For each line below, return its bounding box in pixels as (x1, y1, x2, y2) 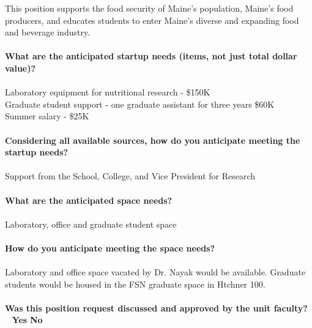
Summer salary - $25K (5, 110, 89, 122)
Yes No (12, 313, 43, 326)
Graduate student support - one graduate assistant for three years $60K (5, 97, 275, 110)
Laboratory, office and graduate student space (5, 217, 177, 230)
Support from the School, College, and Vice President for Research (5, 170, 256, 182)
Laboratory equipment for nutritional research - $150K (5, 86, 210, 99)
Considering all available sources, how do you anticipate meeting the (5, 133, 300, 146)
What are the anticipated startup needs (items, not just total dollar (5, 50, 297, 62)
